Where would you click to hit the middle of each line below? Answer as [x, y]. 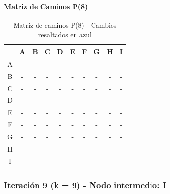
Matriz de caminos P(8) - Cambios [65, 25]
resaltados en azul [65, 34]
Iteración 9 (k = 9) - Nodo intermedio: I [85, 184]
